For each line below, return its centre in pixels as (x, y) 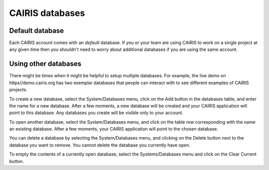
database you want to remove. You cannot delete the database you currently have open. (100, 145)
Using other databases (45, 64)
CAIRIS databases (47, 13)
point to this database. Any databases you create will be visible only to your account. (96, 113)
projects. (18, 90)
